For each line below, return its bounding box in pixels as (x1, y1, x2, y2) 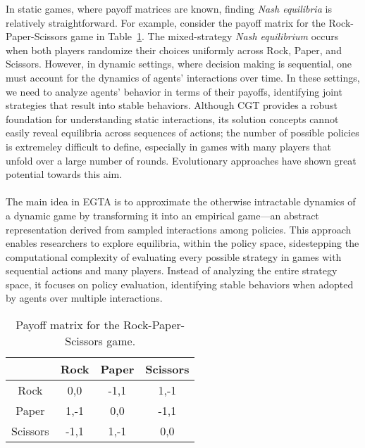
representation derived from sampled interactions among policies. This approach (6, 222, 352, 236)
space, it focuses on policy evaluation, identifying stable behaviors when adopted (6, 276, 354, 291)
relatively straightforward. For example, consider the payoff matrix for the (6, 15, 326, 30)
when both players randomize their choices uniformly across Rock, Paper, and (6, 42, 342, 57)
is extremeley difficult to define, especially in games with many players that (6, 139, 331, 153)
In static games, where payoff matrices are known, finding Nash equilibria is (6, 1, 332, 15)
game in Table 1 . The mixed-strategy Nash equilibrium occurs (70, 29, 339, 44)
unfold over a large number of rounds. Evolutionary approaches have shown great (6, 153, 357, 167)
